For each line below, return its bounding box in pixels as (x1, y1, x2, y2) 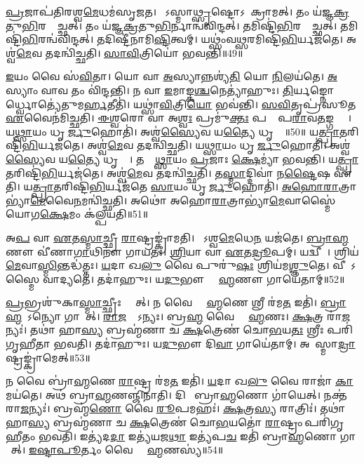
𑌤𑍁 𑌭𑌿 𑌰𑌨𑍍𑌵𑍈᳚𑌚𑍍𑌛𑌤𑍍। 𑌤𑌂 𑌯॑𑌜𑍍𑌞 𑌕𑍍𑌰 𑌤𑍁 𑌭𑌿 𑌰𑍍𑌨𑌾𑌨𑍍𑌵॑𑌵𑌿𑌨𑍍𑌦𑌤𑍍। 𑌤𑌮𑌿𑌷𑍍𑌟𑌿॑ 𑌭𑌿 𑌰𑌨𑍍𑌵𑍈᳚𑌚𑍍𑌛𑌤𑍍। (6, 18, 337, 32)
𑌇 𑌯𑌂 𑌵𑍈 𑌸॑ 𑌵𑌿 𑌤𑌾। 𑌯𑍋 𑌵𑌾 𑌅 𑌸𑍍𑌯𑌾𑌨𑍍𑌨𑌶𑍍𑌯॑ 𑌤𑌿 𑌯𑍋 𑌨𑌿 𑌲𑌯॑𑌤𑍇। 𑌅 (6, 69, 337, 84)
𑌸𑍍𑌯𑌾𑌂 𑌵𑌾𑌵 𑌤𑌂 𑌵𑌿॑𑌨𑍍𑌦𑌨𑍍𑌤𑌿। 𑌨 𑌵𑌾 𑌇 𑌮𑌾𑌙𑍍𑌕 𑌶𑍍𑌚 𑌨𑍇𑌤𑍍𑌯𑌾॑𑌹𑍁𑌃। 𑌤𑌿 (6, 82, 294, 97)
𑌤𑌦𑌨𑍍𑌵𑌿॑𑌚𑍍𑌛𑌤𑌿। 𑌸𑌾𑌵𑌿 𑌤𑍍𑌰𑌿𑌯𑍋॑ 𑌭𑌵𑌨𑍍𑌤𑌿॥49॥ (45, 45, 243, 60)
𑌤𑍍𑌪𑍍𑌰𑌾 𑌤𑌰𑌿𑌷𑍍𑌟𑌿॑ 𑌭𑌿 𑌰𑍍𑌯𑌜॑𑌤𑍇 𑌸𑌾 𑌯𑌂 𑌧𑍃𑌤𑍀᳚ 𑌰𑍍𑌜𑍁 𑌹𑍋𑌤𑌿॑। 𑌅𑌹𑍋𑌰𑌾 (32, 179, 339, 194)
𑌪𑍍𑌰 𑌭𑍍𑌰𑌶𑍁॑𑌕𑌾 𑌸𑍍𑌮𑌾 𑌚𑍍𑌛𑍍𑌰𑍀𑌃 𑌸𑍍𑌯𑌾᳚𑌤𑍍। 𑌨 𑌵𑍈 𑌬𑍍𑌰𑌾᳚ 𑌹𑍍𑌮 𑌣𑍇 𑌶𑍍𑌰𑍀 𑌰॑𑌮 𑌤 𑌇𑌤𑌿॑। (6, 295, 318, 310)
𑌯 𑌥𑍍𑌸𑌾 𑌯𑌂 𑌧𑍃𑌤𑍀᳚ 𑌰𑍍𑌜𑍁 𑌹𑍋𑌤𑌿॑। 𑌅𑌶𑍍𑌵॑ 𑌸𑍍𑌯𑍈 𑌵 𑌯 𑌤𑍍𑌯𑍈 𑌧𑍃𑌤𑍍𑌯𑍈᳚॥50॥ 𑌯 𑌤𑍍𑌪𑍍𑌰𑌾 (6, 124, 339, 138)
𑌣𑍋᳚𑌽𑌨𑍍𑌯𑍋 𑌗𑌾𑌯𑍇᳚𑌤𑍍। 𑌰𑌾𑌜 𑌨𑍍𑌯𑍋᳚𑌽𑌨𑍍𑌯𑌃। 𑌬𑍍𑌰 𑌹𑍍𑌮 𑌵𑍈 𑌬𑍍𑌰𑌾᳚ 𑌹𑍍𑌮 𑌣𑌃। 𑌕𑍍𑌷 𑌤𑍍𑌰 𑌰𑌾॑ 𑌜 (22, 308, 351, 323)
